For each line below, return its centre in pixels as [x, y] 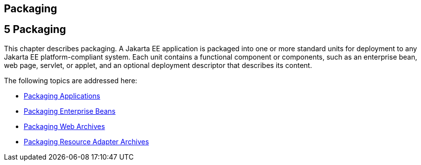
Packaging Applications [62, 96]
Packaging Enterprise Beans [70, 111]
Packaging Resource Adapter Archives [86, 141]
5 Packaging [35, 30]
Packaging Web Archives [64, 126]
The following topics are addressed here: [71, 80]
